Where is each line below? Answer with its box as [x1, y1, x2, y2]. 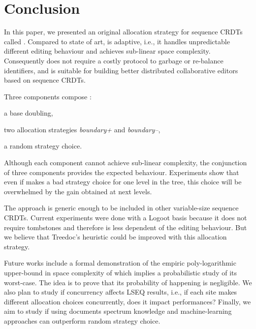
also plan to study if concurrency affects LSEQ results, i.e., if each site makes [4, 287, 237, 297]
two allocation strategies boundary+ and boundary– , [4, 124, 160, 134]
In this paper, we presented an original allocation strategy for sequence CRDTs [4, 27, 243, 37]
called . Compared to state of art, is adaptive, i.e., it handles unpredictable [4, 36, 230, 46]
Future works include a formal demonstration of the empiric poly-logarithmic [4, 258, 236, 268]
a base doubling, [4, 108, 53, 118]
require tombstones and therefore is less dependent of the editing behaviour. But [4, 222, 247, 232]
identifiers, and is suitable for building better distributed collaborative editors [4, 65, 238, 75]
